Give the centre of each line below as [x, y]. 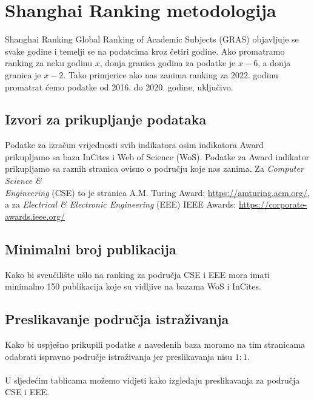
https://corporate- [273, 204]
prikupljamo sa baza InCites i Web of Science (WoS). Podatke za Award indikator [157, 156]
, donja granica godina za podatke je [168, 63]
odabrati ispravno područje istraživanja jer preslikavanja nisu [119, 356]
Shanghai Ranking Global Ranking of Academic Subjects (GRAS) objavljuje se [152, 39]
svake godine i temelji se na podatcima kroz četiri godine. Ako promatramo [145, 51]
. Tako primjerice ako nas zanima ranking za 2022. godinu [171, 74]
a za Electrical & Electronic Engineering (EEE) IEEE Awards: [121, 204]
